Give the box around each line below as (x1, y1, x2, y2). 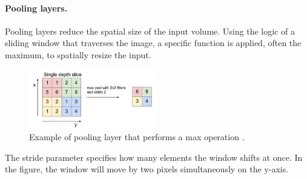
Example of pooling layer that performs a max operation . (29, 130, 245, 143)
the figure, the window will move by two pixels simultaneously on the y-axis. (5, 163, 289, 175)
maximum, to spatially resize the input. (5, 48, 151, 61)
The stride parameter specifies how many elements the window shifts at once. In (5, 150, 303, 163)
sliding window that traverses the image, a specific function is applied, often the (5, 36, 302, 49)
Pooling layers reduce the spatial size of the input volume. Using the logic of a (5, 24, 295, 37)
